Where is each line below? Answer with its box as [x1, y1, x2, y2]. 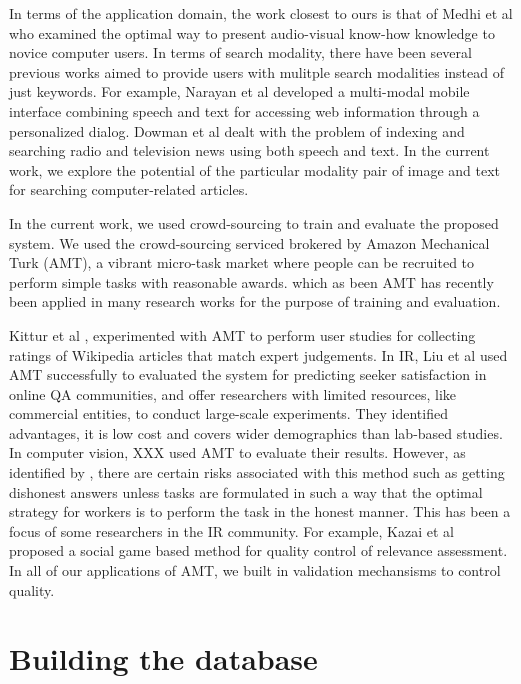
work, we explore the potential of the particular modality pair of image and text [9, 159, 500, 180]
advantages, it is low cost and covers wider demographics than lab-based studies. [9, 422, 503, 443]
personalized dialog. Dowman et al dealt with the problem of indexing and [9, 120, 465, 141]
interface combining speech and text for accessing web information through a [9, 100, 480, 121]
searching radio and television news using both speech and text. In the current [9, 140, 490, 161]
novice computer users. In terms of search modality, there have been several [9, 42, 472, 63]
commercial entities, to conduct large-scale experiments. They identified [9, 403, 448, 424]
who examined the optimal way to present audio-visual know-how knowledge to [9, 22, 495, 43]
